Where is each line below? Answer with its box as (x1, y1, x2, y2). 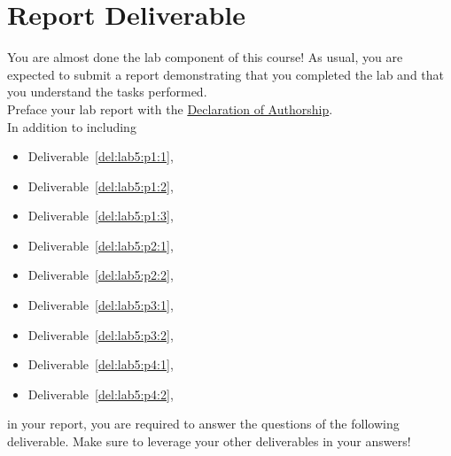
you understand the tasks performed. (7, 82, 207, 101)
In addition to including (7, 117, 136, 135)
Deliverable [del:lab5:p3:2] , (27, 325, 174, 344)
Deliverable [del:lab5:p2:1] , (27, 236, 174, 254)
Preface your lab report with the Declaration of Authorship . (7, 99, 333, 118)
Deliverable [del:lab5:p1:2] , (27, 176, 174, 195)
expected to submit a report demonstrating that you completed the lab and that (7, 65, 445, 83)
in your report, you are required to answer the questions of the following (7, 414, 400, 433)
